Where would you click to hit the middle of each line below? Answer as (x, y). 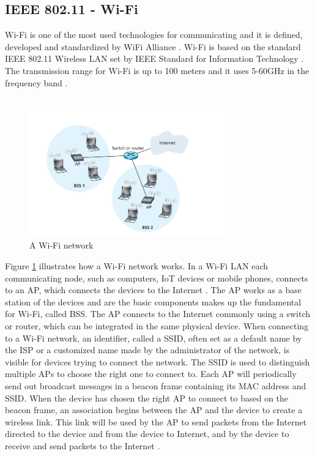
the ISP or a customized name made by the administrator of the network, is (147, 350)
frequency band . (36, 82)
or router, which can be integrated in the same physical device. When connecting (157, 326)
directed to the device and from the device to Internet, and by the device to (147, 434)
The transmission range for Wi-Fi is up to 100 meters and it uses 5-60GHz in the (157, 70)
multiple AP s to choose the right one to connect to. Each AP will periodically (151, 374)
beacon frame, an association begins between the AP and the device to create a (154, 410)
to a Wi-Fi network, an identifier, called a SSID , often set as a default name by (154, 338)
